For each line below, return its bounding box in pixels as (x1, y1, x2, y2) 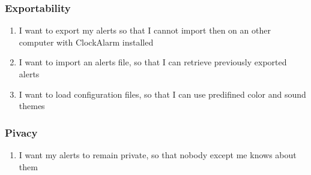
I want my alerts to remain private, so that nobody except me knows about (19, 149, 297, 161)
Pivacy (5, 125, 38, 140)
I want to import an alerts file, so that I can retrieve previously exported (19, 56, 287, 68)
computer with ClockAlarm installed (19, 35, 154, 48)
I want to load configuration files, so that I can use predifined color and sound (19, 87, 306, 100)
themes (19, 99, 45, 112)
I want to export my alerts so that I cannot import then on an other (19, 24, 271, 37)
